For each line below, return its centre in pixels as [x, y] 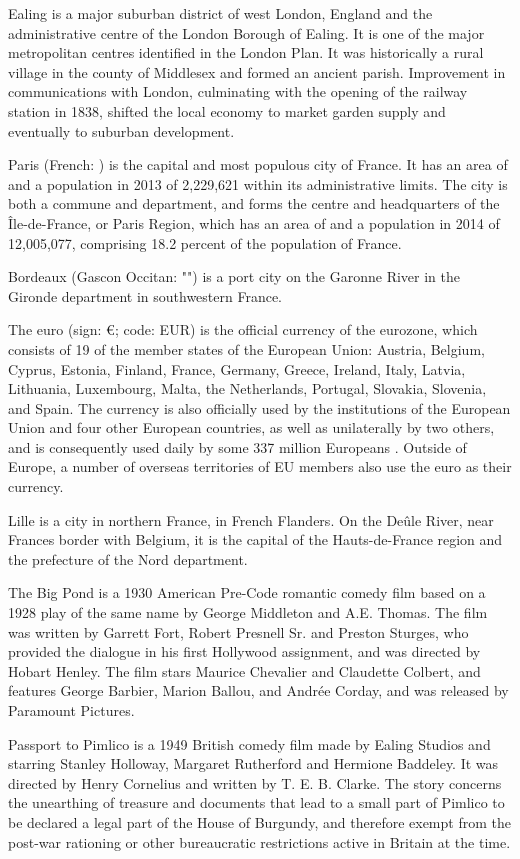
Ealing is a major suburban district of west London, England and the [220, 13]
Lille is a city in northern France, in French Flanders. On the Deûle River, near [251, 519]
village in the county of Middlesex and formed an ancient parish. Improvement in [257, 71]
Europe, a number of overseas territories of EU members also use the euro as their [260, 466]
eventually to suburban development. [121, 130]
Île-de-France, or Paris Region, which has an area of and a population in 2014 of [254, 222]
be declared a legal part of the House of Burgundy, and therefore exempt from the [259, 821]
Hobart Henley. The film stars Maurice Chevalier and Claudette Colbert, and [244, 670]
